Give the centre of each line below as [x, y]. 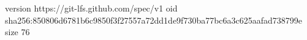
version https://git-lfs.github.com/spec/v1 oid [91, 8]
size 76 [17, 32]
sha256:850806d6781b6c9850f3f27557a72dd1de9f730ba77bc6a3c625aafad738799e [154, 20]
